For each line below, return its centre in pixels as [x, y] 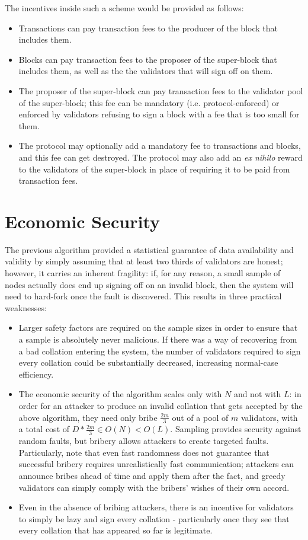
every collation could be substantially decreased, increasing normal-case [148, 362]
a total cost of [44, 429]
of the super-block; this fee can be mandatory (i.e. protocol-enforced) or [149, 102]
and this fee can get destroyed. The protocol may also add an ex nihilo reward [161, 157]
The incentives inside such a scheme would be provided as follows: [124, 8]
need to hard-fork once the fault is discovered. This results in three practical [143, 296]
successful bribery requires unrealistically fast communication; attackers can [156, 464]
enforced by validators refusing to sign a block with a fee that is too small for [159, 114]
